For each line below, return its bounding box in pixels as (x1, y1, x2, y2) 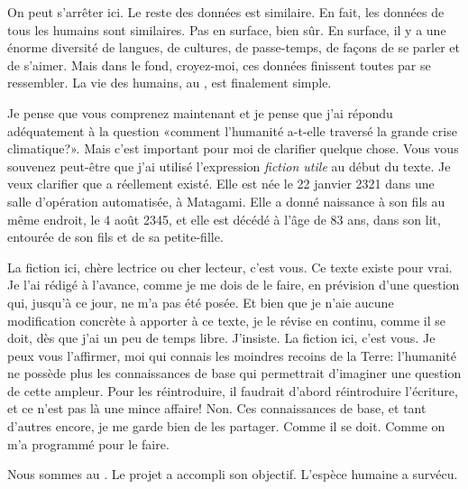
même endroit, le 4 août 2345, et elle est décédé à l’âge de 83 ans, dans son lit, (7, 209, 441, 228)
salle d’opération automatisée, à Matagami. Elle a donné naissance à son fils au (7, 191, 445, 210)
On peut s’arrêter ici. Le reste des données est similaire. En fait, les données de (7, 3, 445, 21)
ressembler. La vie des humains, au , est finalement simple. (7, 73, 332, 92)
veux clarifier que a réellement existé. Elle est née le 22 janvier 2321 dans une (7, 174, 435, 193)
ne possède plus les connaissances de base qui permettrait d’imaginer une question (7, 364, 462, 383)
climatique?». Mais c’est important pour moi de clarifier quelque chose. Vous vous (7, 139, 459, 158)
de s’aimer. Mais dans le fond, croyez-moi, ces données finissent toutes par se (7, 55, 431, 74)
